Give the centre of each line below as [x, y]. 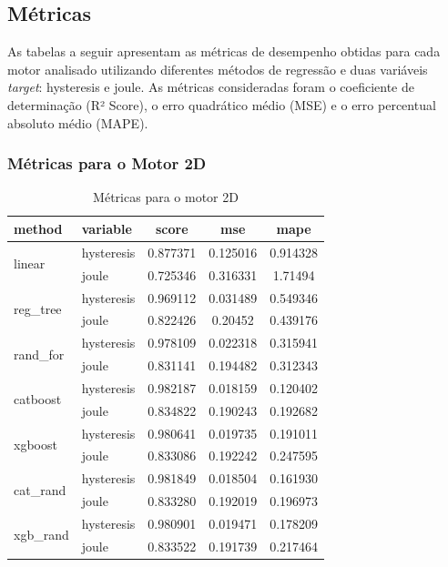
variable [107, 228]
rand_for [39, 354]
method [38, 228]
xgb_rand [41, 535]
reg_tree [38, 308]
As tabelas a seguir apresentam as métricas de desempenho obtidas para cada [224, 51]
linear [30, 263]
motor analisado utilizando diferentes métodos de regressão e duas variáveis [218, 69]
